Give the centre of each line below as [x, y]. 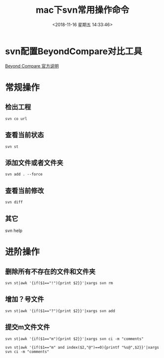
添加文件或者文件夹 [34, 163]
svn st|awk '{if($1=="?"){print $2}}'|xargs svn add [60, 311]
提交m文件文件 [27, 327]
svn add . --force [24, 175]
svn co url [16, 119]
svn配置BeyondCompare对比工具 [74, 51]
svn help [14, 230]
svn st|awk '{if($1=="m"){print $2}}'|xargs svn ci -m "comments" [74, 339]
